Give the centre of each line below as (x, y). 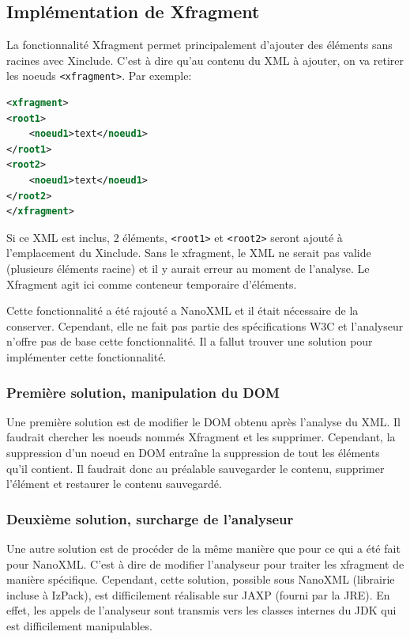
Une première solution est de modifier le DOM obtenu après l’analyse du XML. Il (204, 421)
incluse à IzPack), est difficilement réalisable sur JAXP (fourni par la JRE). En (198, 594)
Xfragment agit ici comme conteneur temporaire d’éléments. (152, 284)
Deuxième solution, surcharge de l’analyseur (150, 518)
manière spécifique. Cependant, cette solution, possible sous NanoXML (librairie (201, 579)
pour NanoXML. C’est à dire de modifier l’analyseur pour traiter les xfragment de (205, 563)
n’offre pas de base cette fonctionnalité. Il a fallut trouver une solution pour (190, 341)
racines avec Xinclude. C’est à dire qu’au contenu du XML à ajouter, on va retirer (205, 60)
